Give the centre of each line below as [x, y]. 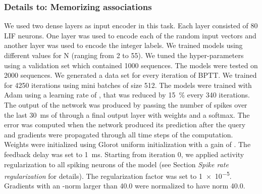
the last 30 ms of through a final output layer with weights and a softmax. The [127, 114]
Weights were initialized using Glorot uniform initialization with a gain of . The [127, 144]
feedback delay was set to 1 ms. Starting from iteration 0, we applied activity [124, 154]
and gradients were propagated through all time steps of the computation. [119, 134]
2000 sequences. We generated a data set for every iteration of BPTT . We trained [130, 75]
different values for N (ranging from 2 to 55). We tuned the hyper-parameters [124, 55]
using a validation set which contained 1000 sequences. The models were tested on [131, 65]
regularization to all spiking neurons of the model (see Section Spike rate [116, 164]
